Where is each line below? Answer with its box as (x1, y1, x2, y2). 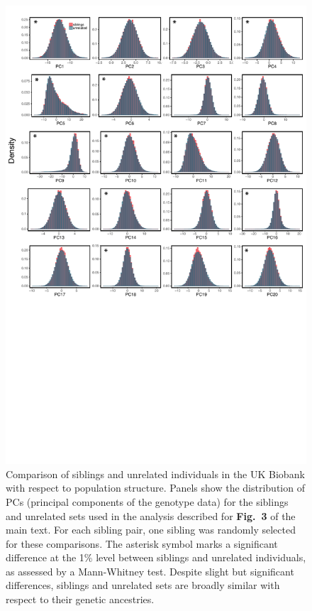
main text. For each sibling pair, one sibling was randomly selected (6, 522, 296, 537)
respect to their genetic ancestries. (6, 592, 155, 607)
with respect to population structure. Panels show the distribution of (6, 480, 305, 495)
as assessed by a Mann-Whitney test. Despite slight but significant (6, 563, 294, 578)
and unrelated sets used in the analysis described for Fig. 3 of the (6, 508, 296, 523)
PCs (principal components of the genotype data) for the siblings (6, 494, 289, 509)
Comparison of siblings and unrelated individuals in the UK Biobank (6, 466, 305, 481)
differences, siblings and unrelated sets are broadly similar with (6, 578, 280, 593)
